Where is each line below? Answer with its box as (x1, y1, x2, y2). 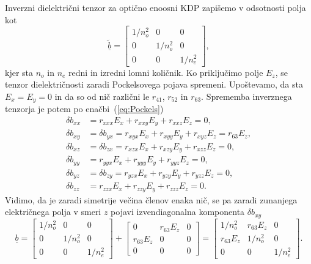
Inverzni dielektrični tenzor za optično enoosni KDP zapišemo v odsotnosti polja (5, 1, 306, 13)
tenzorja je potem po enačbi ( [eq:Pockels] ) (5, 102, 164, 115)
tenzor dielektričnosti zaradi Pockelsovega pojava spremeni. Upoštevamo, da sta (5, 78, 303, 91)
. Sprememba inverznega (201, 89, 292, 102)
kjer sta (5, 66, 34, 78)
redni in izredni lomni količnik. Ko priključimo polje (68, 66, 263, 78)
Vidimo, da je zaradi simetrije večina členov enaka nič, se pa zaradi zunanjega (5, 193, 298, 206)
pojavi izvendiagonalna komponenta (111, 205, 245, 218)
